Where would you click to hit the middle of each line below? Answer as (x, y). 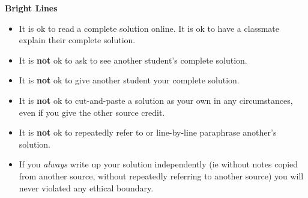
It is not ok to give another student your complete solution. (129, 80)
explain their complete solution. (77, 40)
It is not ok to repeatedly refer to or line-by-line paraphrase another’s (148, 132)
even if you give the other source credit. (92, 112)
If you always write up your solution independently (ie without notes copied (159, 164)
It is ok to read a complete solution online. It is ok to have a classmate (149, 28)
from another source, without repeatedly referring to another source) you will (161, 175)
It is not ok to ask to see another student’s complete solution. (133, 60)
